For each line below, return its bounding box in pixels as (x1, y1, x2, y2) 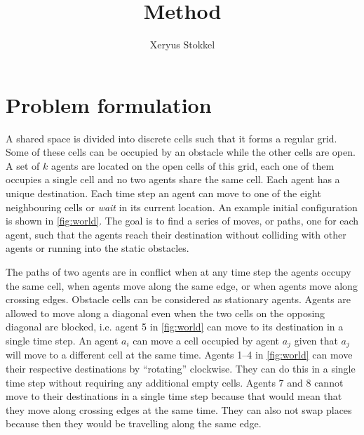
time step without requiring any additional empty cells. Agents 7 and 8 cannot (6, 375, 344, 389)
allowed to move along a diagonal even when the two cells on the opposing (6, 305, 325, 320)
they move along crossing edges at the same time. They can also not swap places (6, 402, 352, 417)
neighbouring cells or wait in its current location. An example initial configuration (6, 199, 358, 214)
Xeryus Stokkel (149, 37, 215, 52)
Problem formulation (6, 90, 212, 119)
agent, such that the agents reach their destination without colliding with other (6, 227, 346, 241)
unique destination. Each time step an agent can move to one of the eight (6, 186, 321, 201)
